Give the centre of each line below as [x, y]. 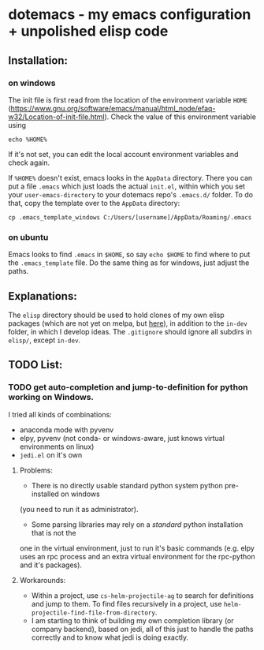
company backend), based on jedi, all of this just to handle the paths [142, 629]
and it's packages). [51, 565]
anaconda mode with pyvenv [67, 430]
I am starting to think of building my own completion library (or [132, 620]
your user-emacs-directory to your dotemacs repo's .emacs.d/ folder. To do [131, 194]
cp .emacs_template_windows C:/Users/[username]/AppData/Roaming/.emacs [130, 217]
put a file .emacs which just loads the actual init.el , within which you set [127, 186]
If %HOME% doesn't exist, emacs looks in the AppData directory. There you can [130, 177]
